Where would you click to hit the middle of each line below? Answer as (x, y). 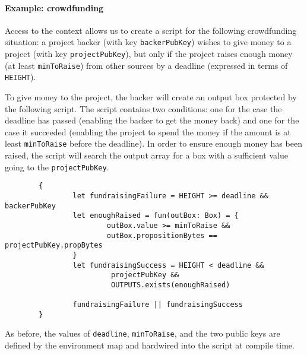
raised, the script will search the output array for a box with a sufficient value (146, 155)
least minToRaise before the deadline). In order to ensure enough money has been (153, 143)
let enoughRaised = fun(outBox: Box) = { (156, 216)
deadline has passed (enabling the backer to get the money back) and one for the (152, 120)
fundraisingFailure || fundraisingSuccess (158, 305)
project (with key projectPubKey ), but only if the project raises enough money (149, 54)
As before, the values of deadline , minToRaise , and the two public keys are (143, 333)
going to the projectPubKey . (57, 167)
